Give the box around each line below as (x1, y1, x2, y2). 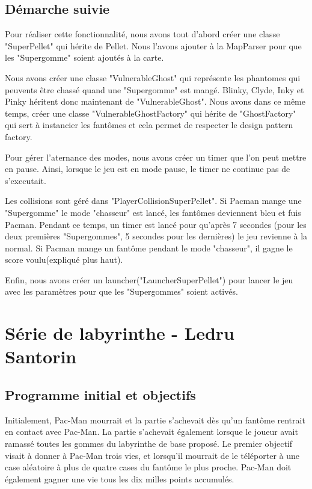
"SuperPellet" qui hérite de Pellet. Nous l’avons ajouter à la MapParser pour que (5, 39, 302, 52)
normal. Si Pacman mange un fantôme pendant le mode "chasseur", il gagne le (5, 241, 293, 254)
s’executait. (5, 174, 46, 186)
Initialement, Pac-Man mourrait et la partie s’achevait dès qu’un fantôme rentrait (5, 413, 305, 426)
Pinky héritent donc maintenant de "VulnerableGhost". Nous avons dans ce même (5, 95, 305, 108)
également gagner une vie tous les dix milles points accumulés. (5, 472, 234, 485)
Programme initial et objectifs (5, 386, 196, 404)
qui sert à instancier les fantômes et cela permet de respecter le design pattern (5, 118, 293, 131)
